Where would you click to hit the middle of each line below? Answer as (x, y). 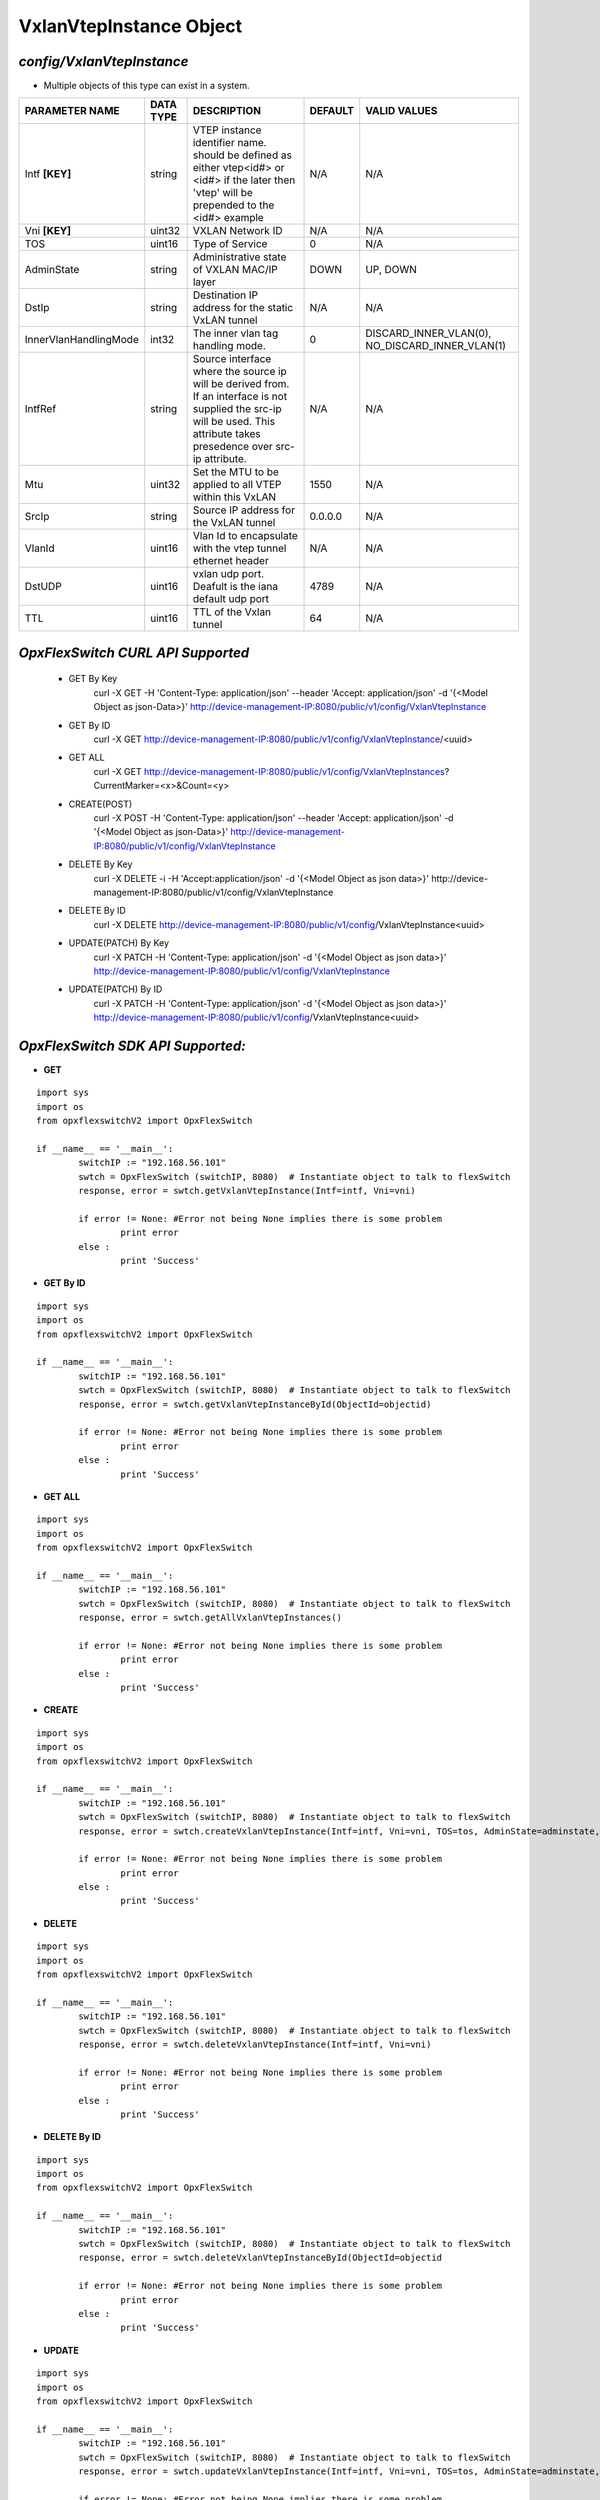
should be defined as (242, 155)
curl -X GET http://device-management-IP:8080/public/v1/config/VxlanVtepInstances (269, 771)
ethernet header (230, 561)
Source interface (232, 359)
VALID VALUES (401, 111)
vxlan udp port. (228, 574)
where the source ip (239, 372)
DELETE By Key (100, 864)
